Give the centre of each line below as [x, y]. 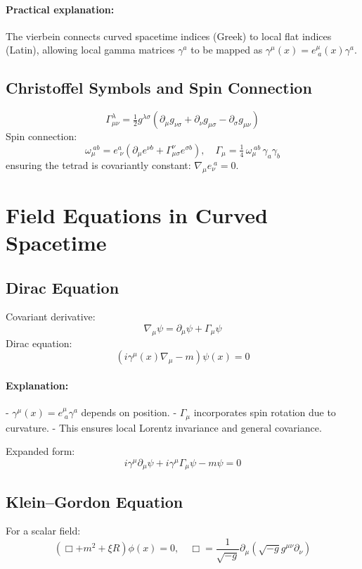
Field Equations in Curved [137, 214]
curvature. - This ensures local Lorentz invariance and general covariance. [164, 427]
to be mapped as [227, 50]
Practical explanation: [60, 9]
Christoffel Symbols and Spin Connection [159, 88]
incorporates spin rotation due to [265, 412]
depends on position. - [129, 412]
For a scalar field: [43, 531]
